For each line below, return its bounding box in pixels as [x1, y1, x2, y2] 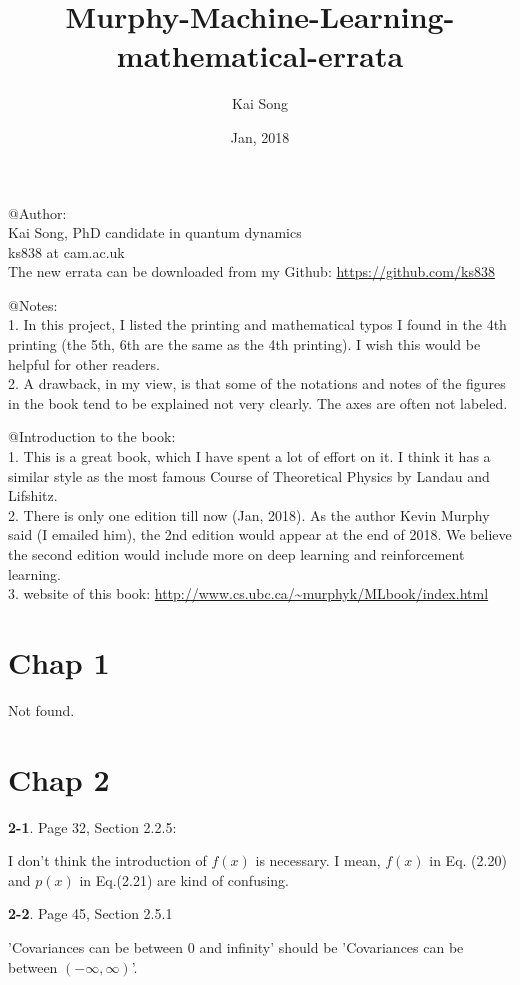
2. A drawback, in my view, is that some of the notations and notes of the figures [8, 373, 506, 394]
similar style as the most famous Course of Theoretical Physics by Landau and [8, 465, 490, 486]
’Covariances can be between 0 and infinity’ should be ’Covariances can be [8, 937, 464, 957]
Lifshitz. [8, 485, 58, 506]
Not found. [8, 699, 75, 720]
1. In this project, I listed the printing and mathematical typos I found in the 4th [8, 314, 507, 335]
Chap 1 [8, 641, 110, 682]
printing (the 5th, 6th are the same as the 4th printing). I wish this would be [8, 334, 481, 355]
